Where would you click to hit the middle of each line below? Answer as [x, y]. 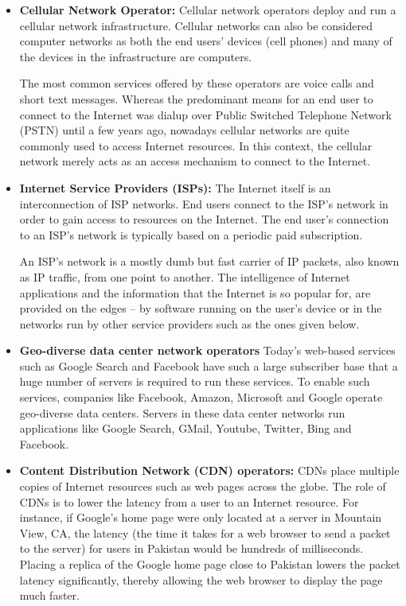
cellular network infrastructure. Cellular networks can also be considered [196, 25]
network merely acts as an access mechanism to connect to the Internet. [195, 161]
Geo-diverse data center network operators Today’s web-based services [207, 350]
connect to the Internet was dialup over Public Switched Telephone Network [205, 114]
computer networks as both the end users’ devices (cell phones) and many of [206, 41]
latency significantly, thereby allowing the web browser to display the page [201, 579]
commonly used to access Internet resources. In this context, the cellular [196, 145]
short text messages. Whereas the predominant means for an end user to [196, 98]
